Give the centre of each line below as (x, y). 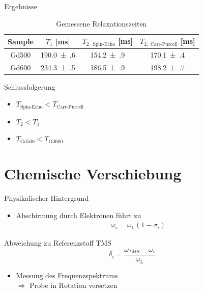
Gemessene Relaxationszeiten (101, 23)
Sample (21, 41)
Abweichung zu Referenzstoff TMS (58, 243)
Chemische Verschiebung (93, 174)
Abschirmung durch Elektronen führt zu (79, 215)
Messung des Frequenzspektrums (67, 275)
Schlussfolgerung (30, 86)
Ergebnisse (21, 6)
